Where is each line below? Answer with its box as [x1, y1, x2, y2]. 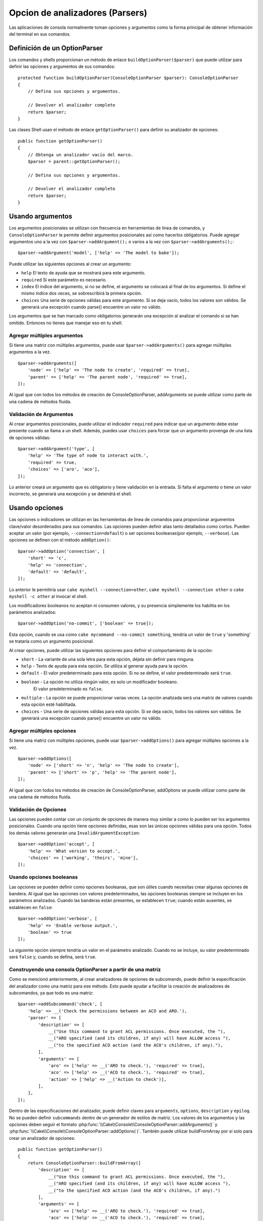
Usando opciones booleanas [9, 874, 78, 881]
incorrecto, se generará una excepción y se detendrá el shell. [9, 491, 132, 497]
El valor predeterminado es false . [33, 686, 103, 692]
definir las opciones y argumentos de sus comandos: [9, 63, 115, 69]
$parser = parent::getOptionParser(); [27, 159, 121, 164]
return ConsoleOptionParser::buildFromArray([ [27, 1160, 141, 1166]
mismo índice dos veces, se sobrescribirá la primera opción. [21, 291, 142, 296]
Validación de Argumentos [9, 411, 74, 418]
